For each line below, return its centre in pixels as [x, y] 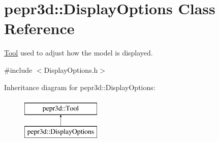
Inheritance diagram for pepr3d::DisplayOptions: [80, 87]
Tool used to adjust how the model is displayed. [79, 53]
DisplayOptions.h [71, 69]
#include [18, 69]
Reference [39, 28]
